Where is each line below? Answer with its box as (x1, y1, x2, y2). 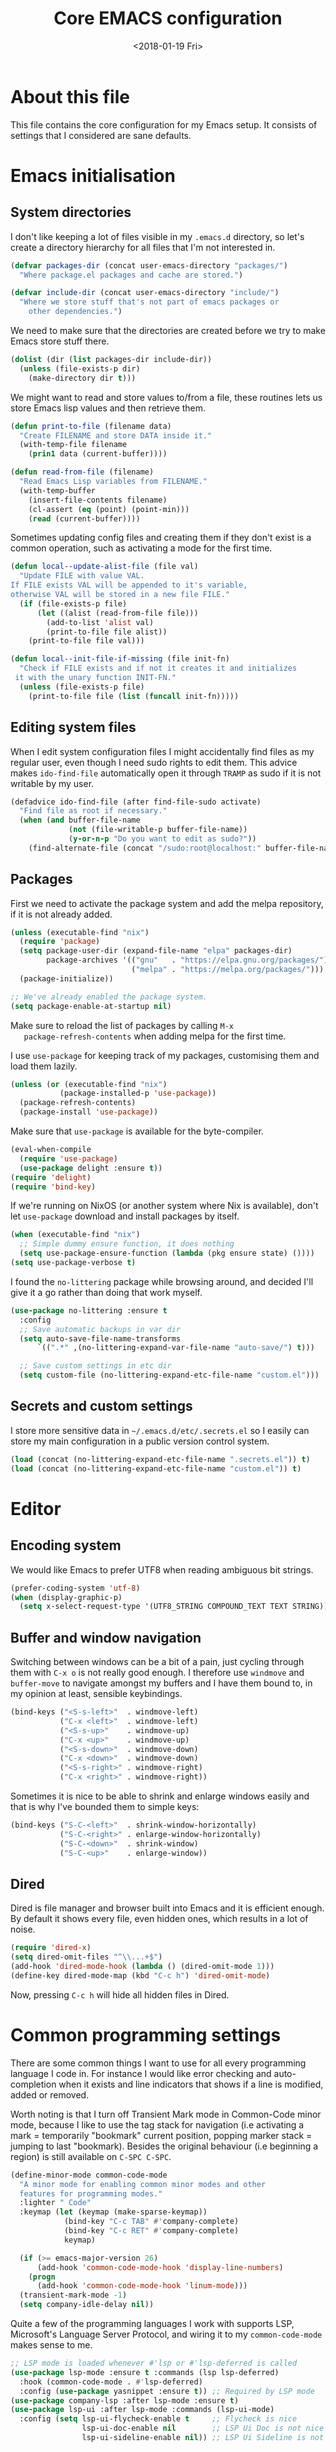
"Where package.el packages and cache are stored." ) (19, 270, 244, 280)
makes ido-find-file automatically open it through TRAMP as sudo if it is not (10, 767, 322, 779)
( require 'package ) (19, 937, 101, 947)
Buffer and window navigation (10, 1629, 202, 1646)
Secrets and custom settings (10, 1398, 193, 1415)
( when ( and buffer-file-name (19, 815, 141, 826)
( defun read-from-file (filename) (10, 467, 155, 477)
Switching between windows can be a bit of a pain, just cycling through (10, 1656, 305, 1668)
